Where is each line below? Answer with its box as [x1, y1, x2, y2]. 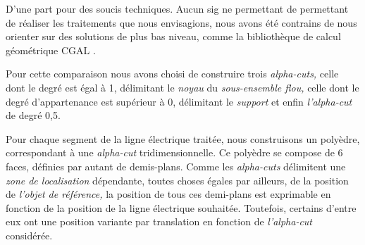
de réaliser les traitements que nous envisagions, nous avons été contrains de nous [6, 15, 357, 30]
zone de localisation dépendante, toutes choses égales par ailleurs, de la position [6, 172, 349, 187]
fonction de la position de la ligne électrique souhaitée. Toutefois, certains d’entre [6, 200, 357, 215]
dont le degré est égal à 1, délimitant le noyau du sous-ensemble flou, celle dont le [6, 80, 359, 94]
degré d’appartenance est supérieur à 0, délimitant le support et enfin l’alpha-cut [6, 94, 352, 108]
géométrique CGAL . [6, 42, 96, 57]
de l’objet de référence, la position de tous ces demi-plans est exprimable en [6, 187, 331, 201]
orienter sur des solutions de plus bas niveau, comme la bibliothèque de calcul [6, 29, 341, 44]
